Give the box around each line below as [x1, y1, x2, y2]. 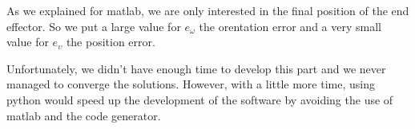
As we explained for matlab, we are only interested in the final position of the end [6, 2, 409, 18]
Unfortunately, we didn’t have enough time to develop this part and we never [6, 60, 386, 76]
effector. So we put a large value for [6, 18, 181, 34]
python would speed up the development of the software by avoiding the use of [6, 91, 393, 107]
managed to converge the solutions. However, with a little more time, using [6, 76, 375, 92]
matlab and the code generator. [6, 107, 161, 123]
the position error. [66, 33, 155, 50]
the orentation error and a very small [199, 18, 381, 34]
